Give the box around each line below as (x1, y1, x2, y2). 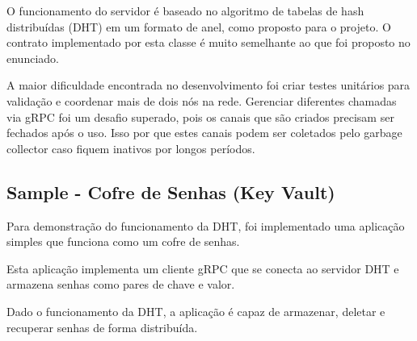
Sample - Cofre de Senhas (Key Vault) (6, 179, 335, 204)
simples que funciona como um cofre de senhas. (6, 233, 240, 250)
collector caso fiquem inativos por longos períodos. (6, 139, 255, 156)
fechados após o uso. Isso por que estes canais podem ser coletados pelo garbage (6, 124, 402, 141)
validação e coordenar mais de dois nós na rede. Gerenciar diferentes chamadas (6, 92, 397, 109)
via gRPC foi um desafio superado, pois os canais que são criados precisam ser (6, 108, 394, 125)
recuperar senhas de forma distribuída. (6, 318, 198, 335)
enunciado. (6, 49, 59, 66)
